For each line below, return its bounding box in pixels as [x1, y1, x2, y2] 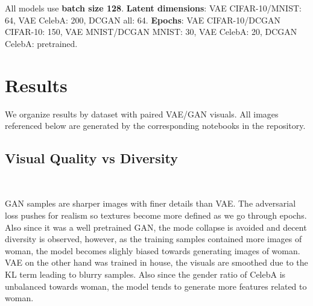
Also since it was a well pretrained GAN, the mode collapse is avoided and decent [5, 220, 307, 233]
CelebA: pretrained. [5, 37, 78, 49]
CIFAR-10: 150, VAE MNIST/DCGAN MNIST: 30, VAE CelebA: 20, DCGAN [5, 25, 297, 38]
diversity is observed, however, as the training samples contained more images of [5, 233, 302, 245]
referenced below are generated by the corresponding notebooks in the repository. [5, 119, 306, 132]
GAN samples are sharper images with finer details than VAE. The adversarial [5, 197, 296, 210]
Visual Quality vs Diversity [5, 149, 178, 167]
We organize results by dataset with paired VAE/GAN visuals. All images [5, 107, 279, 120]
